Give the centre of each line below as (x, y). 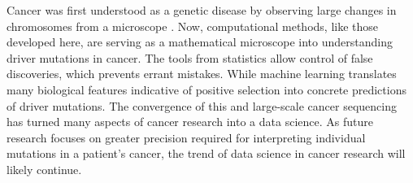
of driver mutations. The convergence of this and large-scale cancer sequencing (202, 105)
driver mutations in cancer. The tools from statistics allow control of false (190, 57)
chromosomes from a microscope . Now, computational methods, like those (193, 26)
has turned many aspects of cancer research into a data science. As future (190, 122)
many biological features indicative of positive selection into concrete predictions (206, 89)
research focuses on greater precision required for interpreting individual (186, 137)
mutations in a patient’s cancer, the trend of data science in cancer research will (206, 153)
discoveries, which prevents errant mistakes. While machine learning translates (202, 74)
